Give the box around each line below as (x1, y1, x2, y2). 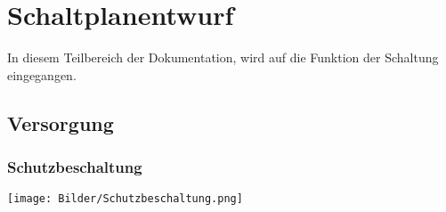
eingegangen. (7, 65, 77, 84)
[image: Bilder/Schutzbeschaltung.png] (7, 192, 243, 206)
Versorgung (7, 109, 114, 136)
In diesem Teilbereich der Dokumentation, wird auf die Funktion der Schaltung (7, 48, 439, 67)
